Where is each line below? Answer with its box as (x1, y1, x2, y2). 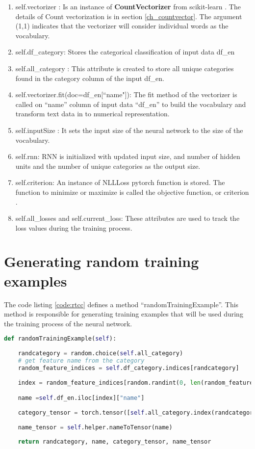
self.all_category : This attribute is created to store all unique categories (15, 63, 234, 73)
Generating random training (4, 251, 199, 271)
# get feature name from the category (18, 357, 145, 364)
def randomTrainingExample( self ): (4, 335, 117, 343)
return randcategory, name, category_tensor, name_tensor (18, 438, 211, 446)
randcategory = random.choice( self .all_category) (18, 350, 183, 357)
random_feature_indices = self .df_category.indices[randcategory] (18, 364, 239, 371)
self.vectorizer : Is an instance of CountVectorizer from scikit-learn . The (15, 1, 241, 11)
